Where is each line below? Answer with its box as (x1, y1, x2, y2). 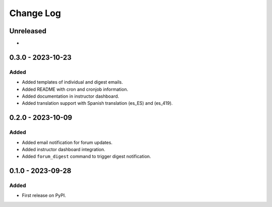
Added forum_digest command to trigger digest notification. (22, 154, 151, 160)
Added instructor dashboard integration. (22, 146, 105, 152)
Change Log (9, 8, 61, 19)
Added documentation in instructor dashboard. (22, 93, 119, 99)
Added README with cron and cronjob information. (22, 86, 128, 92)
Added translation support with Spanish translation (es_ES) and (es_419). (22, 100, 173, 106)
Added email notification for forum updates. (22, 139, 113, 146)
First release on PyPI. (22, 192, 66, 198)
